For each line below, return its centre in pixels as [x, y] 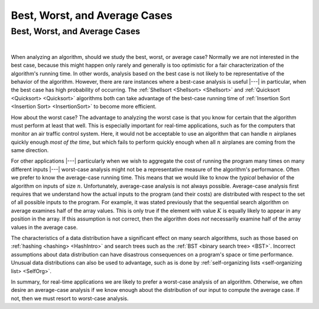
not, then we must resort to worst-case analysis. [70, 298]
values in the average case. [44, 227]
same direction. [30, 150]
